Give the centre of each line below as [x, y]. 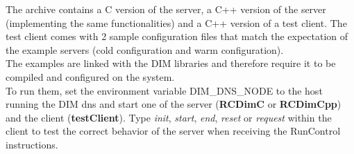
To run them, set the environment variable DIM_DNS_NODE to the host [164, 90]
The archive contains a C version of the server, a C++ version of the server [166, 9]
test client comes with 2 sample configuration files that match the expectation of [177, 36]
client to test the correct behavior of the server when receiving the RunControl [173, 131]
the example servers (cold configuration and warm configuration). [145, 49]
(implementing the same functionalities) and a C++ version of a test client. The [176, 22]
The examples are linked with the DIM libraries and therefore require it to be [171, 63]
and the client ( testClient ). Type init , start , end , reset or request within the [169, 117]
